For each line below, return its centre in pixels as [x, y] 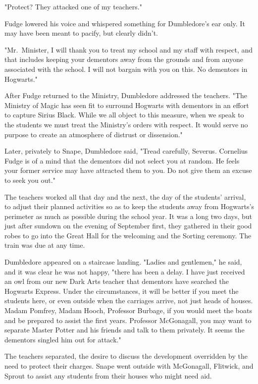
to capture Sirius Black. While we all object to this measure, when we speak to [124, 115]
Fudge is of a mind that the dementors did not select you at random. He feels [122, 160]
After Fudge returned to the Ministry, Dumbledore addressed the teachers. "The [126, 95]
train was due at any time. [45, 245]
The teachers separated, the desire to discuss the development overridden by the [126, 356]
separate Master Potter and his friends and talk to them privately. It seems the [125, 330]
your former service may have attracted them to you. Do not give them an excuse [128, 170]
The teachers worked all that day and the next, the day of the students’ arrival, [125, 196]
